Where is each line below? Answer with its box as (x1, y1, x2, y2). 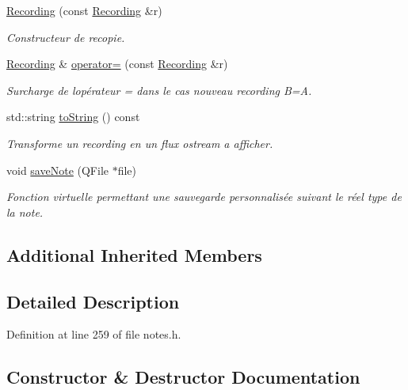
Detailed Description (6, 289, 180, 313)
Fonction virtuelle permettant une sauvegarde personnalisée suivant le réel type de (6, 188, 402, 205)
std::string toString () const (6, 108, 140, 125)
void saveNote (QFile (6, 161, 109, 178)
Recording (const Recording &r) (6, 2, 162, 18)
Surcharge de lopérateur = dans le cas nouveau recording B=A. (6, 81, 312, 98)
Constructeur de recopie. (6, 28, 125, 45)
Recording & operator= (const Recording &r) (6, 55, 228, 72)
